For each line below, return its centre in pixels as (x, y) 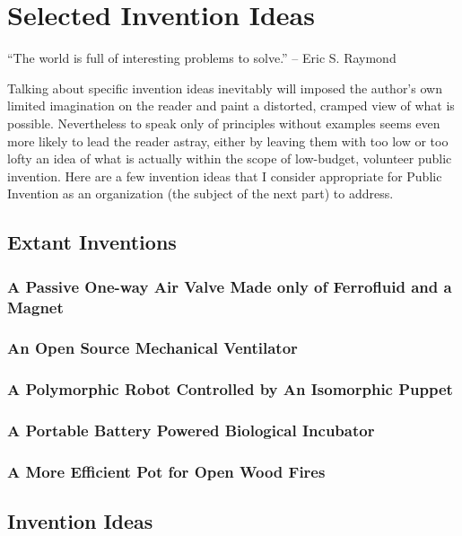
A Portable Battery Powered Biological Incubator (191, 431)
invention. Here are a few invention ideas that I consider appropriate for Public (225, 176)
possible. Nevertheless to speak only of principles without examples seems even (224, 123)
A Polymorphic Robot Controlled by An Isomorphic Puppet (230, 389)
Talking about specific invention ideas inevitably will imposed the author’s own (225, 88)
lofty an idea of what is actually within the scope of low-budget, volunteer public (230, 158)
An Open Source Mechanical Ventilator (153, 348)
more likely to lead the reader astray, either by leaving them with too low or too (228, 141)
